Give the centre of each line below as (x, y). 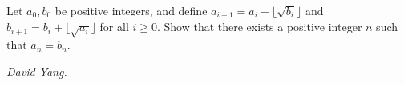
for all (114, 27)
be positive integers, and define (131, 10)
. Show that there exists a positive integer (259, 27)
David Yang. (37, 71)
